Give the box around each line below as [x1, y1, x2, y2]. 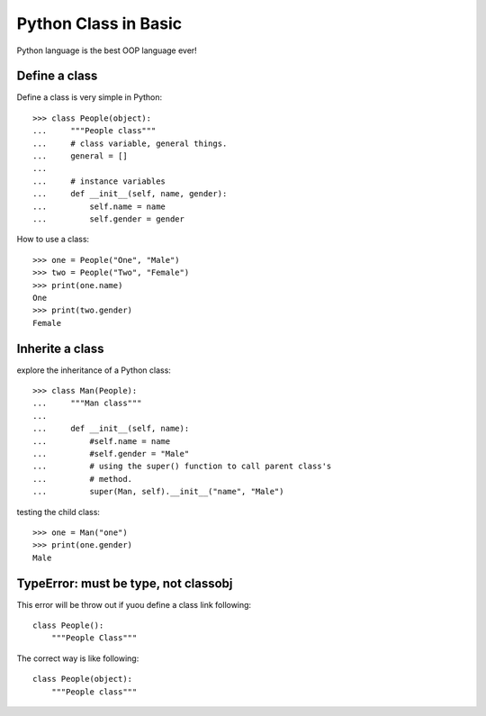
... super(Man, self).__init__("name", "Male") [32, 486, 284, 497]
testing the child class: [16, 506, 101, 517]
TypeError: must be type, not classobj [16, 576, 233, 591]
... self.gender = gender [32, 213, 184, 224]
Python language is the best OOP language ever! [16, 45, 197, 56]
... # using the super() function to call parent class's [32, 461, 332, 472]
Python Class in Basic [16, 14, 183, 33]
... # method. [32, 474, 133, 484]
